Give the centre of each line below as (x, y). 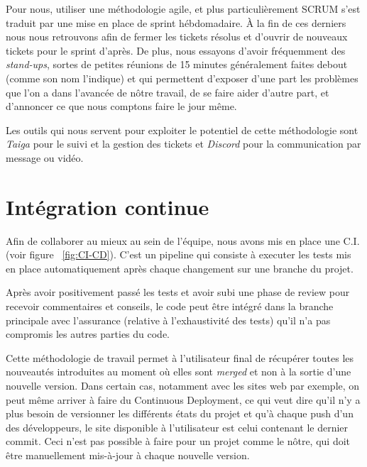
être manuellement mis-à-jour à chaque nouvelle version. (128, 455)
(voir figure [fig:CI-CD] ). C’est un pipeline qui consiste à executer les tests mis (179, 254)
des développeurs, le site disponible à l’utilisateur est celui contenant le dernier (177, 427)
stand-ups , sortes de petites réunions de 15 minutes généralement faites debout (177, 64)
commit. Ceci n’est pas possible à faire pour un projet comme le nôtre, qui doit (178, 441)
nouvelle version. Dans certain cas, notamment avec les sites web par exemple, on (183, 385)
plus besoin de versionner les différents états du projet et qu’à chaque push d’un (180, 413)
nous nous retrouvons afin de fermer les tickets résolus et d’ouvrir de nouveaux (177, 37)
